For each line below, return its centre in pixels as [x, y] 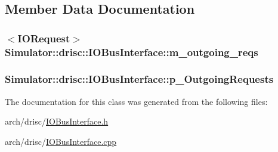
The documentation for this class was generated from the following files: [136, 101]
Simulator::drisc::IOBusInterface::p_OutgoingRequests [139, 79]
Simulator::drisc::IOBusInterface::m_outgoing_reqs [132, 52]
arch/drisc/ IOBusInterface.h [57, 121]
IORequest [44, 38]
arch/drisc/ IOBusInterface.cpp [61, 141]
